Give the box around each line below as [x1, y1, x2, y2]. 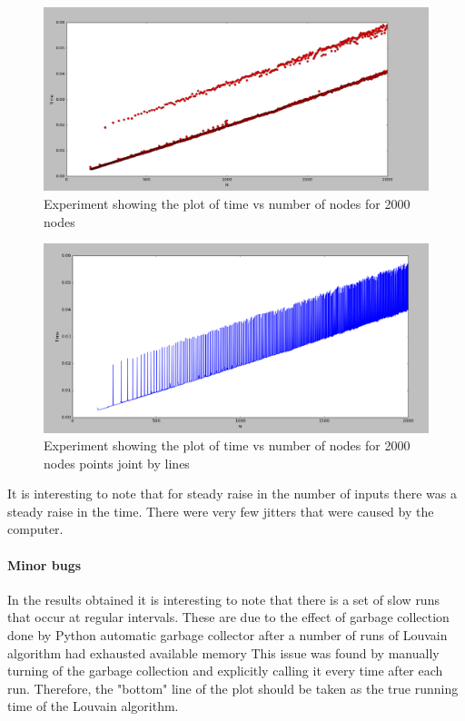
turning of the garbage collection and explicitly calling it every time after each [7, 661, 443, 680]
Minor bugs [7, 555, 82, 574]
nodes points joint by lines [44, 453, 190, 472]
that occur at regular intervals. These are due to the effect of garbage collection [7, 607, 450, 627]
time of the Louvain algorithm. [7, 696, 179, 716]
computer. [7, 519, 64, 538]
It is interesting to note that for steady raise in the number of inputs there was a [7, 484, 457, 503]
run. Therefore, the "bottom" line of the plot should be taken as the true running [7, 678, 459, 697]
